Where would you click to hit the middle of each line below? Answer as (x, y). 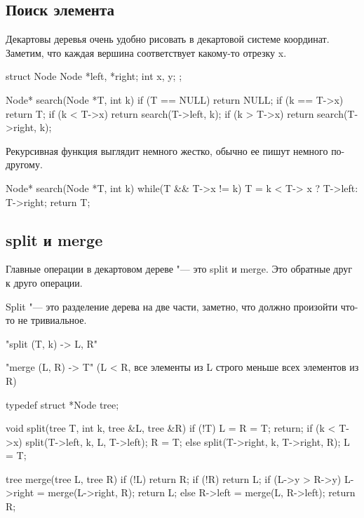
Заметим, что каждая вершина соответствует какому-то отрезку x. (146, 52)
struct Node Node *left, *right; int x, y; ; (94, 76)
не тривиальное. (52, 320)
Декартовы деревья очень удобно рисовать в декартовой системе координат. (168, 39)
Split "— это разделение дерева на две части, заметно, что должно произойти (172, 306)
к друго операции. (44, 282)
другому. (24, 164)
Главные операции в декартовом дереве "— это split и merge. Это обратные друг (179, 269)
